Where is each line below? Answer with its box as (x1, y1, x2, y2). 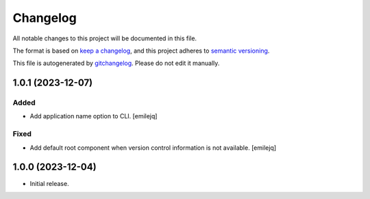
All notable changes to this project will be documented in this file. (12, 34, 197, 42)
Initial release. (29, 179, 69, 187)
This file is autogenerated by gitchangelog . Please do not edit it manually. (12, 59, 220, 68)
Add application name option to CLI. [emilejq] (29, 112, 158, 120)
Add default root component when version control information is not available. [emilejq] (29, 144, 277, 152)
